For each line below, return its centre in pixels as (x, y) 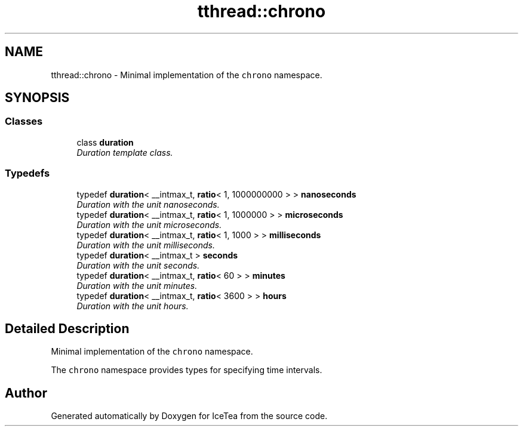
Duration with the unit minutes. (137, 285)
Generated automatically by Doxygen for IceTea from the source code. (189, 416)
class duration (105, 142)
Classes (24, 121)
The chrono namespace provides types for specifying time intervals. (187, 370)
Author (26, 393)
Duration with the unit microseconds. (149, 224)
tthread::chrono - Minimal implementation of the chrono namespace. (187, 75)
